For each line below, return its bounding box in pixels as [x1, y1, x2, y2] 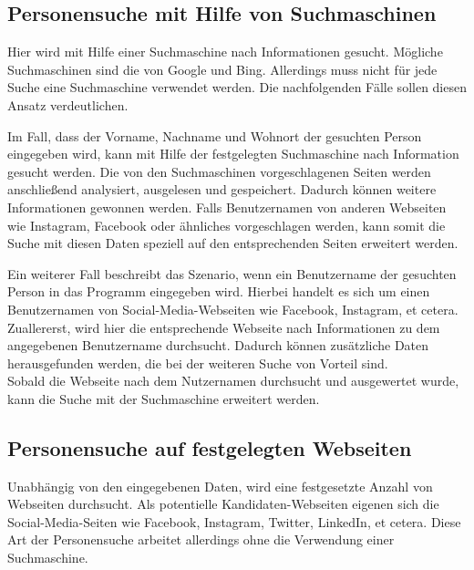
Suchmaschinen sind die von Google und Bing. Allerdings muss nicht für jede [7, 59, 438, 78]
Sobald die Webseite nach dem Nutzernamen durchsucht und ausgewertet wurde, [7, 371, 459, 390]
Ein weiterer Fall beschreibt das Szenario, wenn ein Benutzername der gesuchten [7, 264, 457, 283]
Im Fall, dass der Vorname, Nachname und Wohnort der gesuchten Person [7, 126, 422, 145]
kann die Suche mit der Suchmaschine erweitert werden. [7, 389, 320, 408]
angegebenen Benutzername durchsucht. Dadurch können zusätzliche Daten [7, 336, 429, 355]
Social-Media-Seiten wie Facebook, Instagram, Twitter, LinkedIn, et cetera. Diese [7, 512, 461, 531]
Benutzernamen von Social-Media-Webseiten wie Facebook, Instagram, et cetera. [7, 299, 459, 318]
